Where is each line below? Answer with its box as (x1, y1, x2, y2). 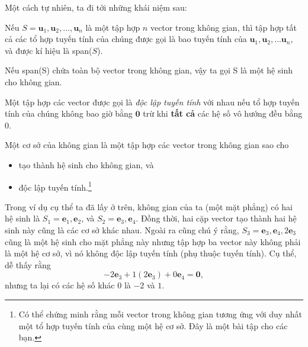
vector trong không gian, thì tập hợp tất (150, 21, 297, 33)
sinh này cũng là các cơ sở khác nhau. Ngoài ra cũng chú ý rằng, (5, 223, 239, 236)
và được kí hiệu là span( (5, 44, 92, 56)
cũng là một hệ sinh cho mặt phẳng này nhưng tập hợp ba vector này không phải (5, 235, 301, 248)
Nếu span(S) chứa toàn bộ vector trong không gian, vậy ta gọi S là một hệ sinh (5, 64, 293, 76)
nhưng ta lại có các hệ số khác (5, 279, 115, 291)
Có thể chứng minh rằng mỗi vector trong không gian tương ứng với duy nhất (18, 307, 302, 320)
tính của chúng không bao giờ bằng (5, 107, 133, 120)
